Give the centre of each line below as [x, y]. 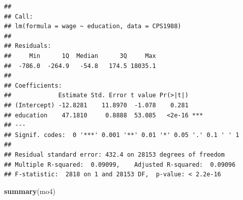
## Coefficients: [33, 85]
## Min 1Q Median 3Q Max [80, 56]
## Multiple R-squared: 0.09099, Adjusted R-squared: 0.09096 [120, 164]
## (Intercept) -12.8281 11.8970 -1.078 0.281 [96, 105]
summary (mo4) [30, 191]
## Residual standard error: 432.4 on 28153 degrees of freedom [114, 154]
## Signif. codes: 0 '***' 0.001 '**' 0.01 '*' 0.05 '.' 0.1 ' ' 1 [122, 135]
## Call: [19, 16]
